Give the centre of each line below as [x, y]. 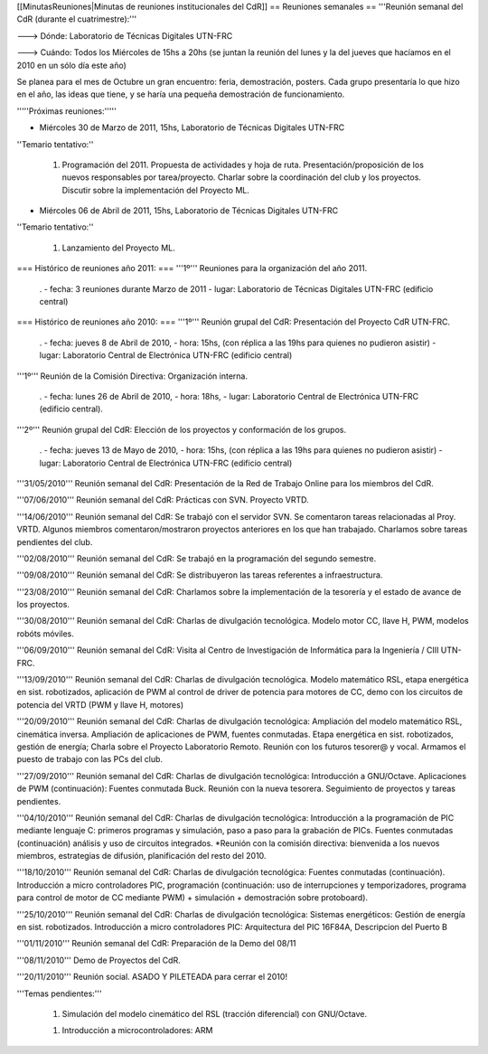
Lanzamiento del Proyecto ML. [118, 248]
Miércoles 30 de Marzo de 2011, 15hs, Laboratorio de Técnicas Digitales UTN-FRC [192, 127]
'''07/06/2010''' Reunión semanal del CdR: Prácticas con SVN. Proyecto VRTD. [163, 500]
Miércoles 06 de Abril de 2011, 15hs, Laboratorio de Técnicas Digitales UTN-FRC [189, 211]
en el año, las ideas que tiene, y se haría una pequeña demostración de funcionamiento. [181, 94]
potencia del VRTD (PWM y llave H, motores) [100, 704]
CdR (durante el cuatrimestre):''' [77, 19]
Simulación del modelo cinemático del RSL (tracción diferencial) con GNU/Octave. [215, 1014]
